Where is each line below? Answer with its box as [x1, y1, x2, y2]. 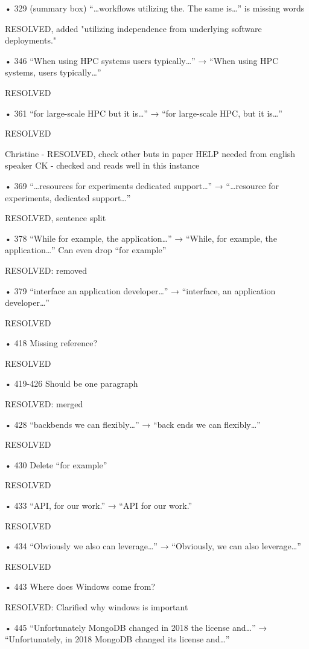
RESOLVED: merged [5, 398, 83, 410]
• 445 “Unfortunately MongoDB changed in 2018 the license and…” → [5, 621, 267, 633]
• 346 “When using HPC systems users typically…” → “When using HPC [5, 54, 279, 66]
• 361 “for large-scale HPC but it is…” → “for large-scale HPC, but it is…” [5, 106, 282, 119]
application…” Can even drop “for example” [5, 244, 167, 256]
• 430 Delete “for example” [5, 458, 107, 471]
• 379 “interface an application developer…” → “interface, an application [5, 284, 276, 297]
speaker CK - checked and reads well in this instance [5, 159, 200, 172]
